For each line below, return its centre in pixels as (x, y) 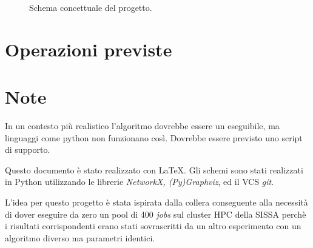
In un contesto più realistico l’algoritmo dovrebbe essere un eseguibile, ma (142, 126)
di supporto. (28, 149)
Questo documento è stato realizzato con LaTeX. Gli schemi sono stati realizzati (154, 169)
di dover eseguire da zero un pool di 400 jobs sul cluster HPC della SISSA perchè (156, 214)
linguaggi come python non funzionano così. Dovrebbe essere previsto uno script (154, 137)
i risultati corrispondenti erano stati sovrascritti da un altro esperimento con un (153, 226)
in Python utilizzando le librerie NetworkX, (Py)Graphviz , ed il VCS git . (140, 182)
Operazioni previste (89, 49)
